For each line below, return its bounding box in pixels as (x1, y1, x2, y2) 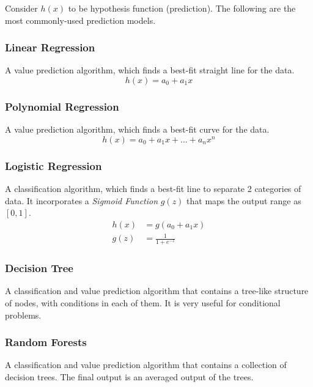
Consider (5, 2, 38, 14)
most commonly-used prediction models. (5, 13, 156, 26)
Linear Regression (5, 40, 95, 55)
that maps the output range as (186, 194, 301, 207)
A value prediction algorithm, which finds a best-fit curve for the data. (5, 123, 270, 136)
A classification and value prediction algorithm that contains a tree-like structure (5, 284, 309, 297)
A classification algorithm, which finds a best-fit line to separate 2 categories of (5, 182, 301, 195)
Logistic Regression (5, 158, 102, 173)
